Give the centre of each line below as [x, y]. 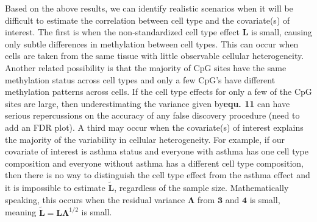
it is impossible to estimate [55, 188]
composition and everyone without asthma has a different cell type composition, [154, 163]
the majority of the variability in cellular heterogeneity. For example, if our [145, 139]
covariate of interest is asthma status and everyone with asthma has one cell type [157, 151]
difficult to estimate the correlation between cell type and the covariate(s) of [148, 20]
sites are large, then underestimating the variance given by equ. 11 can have [148, 103]
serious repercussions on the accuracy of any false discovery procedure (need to [152, 115]
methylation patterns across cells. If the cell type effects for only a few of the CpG [158, 92]
